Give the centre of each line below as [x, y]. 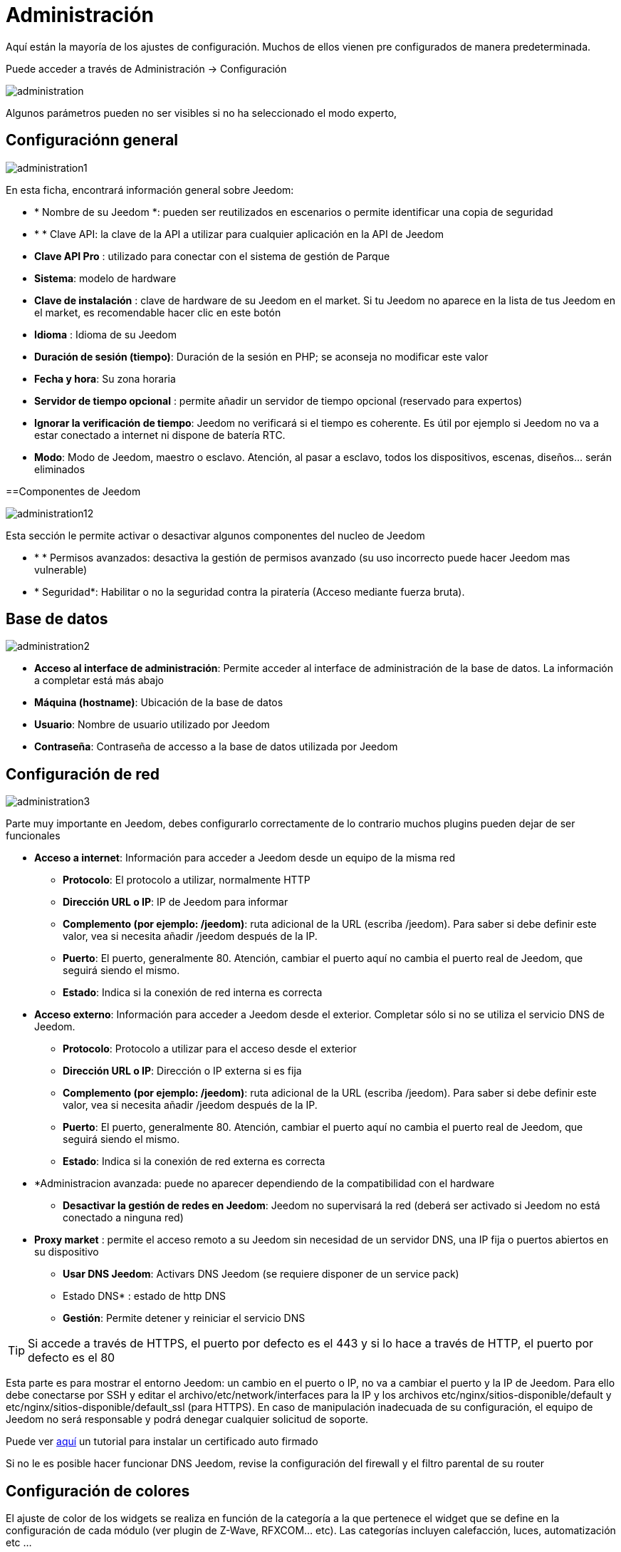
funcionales [33, 836]
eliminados [60, 469]
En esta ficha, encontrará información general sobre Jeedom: [150, 190]
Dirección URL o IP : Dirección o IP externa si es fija [182, 1071]
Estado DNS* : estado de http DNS [145, 1296]
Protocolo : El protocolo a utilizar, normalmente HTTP [187, 880]
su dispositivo [67, 1252]
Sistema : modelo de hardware [105, 278]
